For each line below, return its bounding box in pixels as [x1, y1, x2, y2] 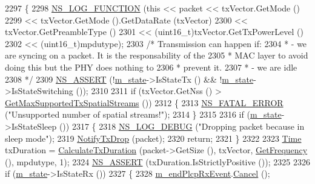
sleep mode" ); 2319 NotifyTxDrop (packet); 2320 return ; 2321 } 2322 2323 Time [5, 132, 302, 144]
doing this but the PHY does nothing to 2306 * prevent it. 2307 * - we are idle [5, 60, 297, 73]
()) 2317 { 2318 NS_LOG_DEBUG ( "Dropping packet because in [59, 119, 305, 132]
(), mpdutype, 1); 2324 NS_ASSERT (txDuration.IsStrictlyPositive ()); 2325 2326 [5, 155, 310, 168]
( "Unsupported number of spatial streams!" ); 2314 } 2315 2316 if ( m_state [5, 108, 282, 121]
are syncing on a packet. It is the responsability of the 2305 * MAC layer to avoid [5, 49, 308, 62]
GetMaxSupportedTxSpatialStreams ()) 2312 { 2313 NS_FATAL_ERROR [5, 96, 283, 109]
